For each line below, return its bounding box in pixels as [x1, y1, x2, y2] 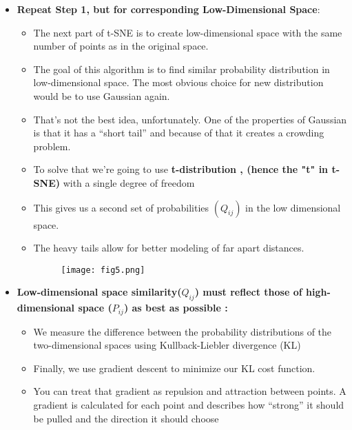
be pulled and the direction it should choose [33, 411, 219, 425]
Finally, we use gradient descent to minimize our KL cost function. [33, 360, 315, 375]
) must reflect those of [194, 285, 302, 299]
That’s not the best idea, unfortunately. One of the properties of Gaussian [33, 112, 347, 126]
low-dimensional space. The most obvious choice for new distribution [33, 75, 324, 90]
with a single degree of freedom [63, 175, 195, 190]
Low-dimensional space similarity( [17, 285, 182, 299]
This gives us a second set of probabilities [33, 200, 209, 214]
